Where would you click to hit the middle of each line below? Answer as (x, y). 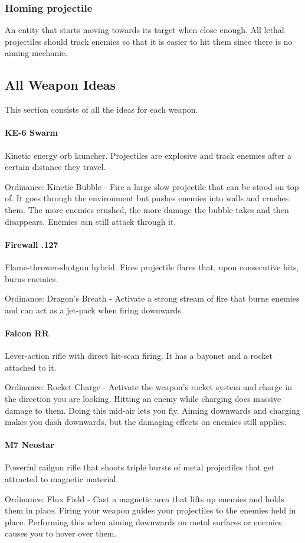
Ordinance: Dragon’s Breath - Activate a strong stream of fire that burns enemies (152, 298)
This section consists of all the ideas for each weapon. (101, 109)
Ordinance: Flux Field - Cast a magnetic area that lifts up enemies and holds (145, 498)
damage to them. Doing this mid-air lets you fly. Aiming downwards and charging (152, 410)
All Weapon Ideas (60, 85)
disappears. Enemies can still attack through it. (91, 221)
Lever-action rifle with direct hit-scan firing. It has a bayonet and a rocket (139, 356)
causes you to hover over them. (61, 533)
